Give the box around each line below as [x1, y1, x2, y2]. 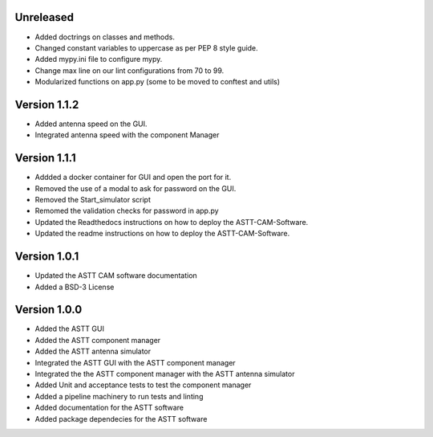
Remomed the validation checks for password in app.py [34, 206, 220, 216]
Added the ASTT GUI [34, 324, 104, 333]
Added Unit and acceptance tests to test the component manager [34, 380, 252, 390]
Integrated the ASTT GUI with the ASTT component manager [34, 357, 236, 367]
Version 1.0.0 [14, 303, 83, 317]
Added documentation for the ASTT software [34, 402, 184, 413]
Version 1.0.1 [14, 250, 79, 263]
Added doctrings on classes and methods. [34, 32, 176, 42]
